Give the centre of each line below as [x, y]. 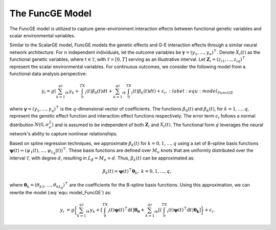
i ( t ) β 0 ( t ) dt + [99, 92]
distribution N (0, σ [29, 125]
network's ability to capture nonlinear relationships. [63, 134]
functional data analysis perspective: [48, 74]
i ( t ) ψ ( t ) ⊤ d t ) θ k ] [184, 210]
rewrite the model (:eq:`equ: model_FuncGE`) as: [61, 193]
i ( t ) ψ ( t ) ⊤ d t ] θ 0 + [126, 210]
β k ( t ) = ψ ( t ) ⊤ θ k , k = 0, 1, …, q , [137, 172]
